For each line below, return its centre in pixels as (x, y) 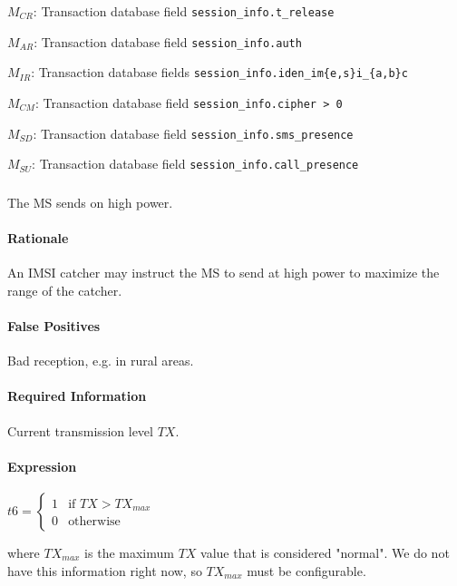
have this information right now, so (105, 570)
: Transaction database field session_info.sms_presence (193, 133)
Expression (42, 466)
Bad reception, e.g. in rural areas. (101, 361)
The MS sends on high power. (90, 202)
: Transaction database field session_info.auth (168, 41)
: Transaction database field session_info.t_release (184, 11)
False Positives (54, 326)
